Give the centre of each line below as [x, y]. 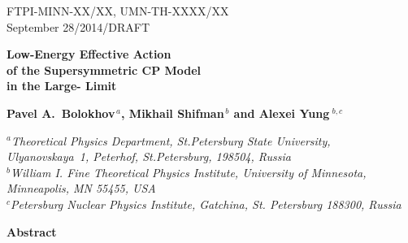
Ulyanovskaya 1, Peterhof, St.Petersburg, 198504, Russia [149, 156]
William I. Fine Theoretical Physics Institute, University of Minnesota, [188, 172]
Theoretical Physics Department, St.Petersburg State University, [171, 140]
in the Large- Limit [62, 86]
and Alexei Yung [282, 113]
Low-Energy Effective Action [89, 54]
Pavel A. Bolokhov [61, 113]
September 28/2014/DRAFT [78, 26]
